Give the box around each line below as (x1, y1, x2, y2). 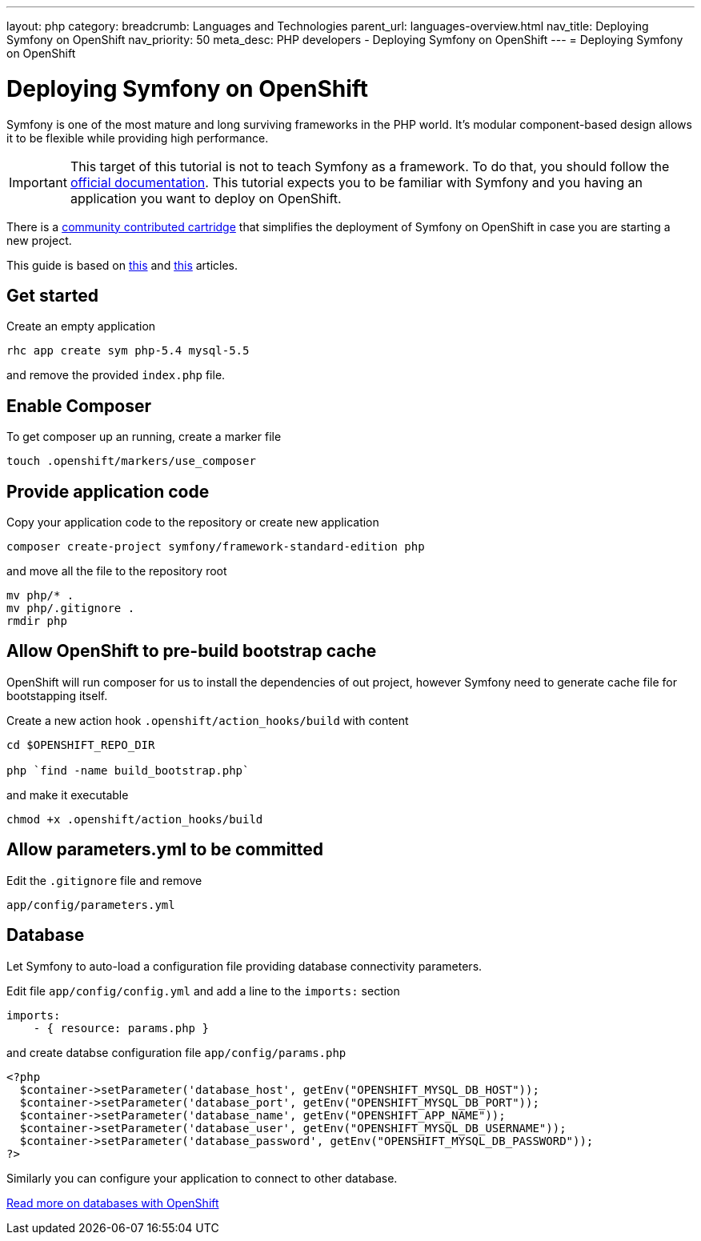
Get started (6, 285, 98, 306)
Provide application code (6, 481, 210, 502)
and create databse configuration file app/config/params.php (6, 1045, 346, 1059)
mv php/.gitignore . (6, 602, 135, 615)
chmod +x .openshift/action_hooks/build (6, 812, 263, 826)
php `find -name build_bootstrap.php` (6, 763, 250, 777)
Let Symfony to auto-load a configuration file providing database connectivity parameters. (6, 959, 483, 973)
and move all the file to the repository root (6, 564, 227, 578)
